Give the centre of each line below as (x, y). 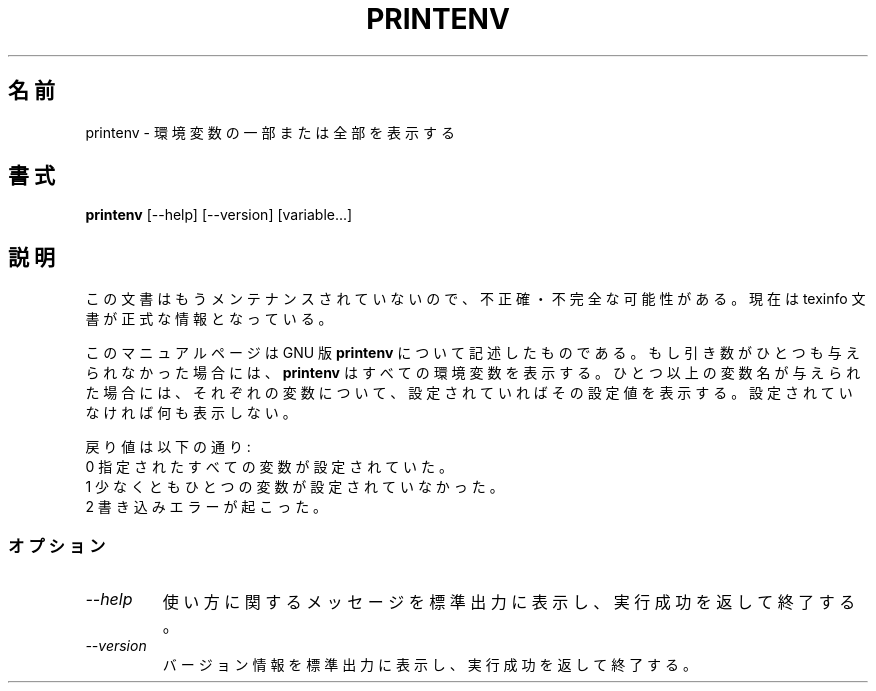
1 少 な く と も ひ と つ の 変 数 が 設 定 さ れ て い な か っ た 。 (294, 487)
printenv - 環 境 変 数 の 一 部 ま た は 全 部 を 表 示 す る (270, 132)
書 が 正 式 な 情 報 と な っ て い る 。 (209, 319)
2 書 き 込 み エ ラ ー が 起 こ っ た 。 (206, 507)
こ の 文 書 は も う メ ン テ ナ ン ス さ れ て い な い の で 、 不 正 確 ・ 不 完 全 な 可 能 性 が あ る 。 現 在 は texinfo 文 (475, 299)
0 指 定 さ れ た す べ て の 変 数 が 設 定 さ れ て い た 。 (269, 467)
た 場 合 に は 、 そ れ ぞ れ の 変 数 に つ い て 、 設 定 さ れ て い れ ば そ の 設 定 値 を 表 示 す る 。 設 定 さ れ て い (469, 393)
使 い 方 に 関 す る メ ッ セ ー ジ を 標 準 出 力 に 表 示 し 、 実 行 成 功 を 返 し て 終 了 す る (509, 602)
